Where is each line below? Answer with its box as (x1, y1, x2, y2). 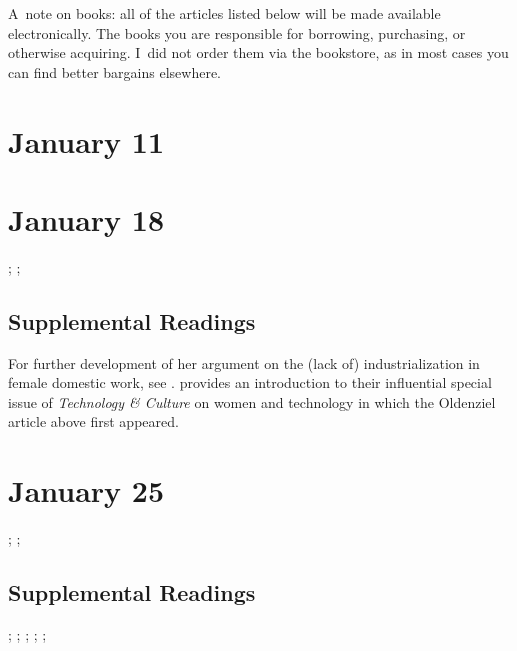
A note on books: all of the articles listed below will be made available (8, 3, 441, 23)
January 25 (8, 470, 165, 511)
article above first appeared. (8, 411, 179, 432)
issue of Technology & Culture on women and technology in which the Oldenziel (8, 391, 496, 412)
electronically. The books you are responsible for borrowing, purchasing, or (8, 22, 466, 43)
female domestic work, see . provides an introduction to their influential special (8, 372, 492, 393)
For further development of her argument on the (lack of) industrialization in (8, 352, 480, 373)
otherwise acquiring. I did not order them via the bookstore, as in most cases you (8, 42, 509, 63)
